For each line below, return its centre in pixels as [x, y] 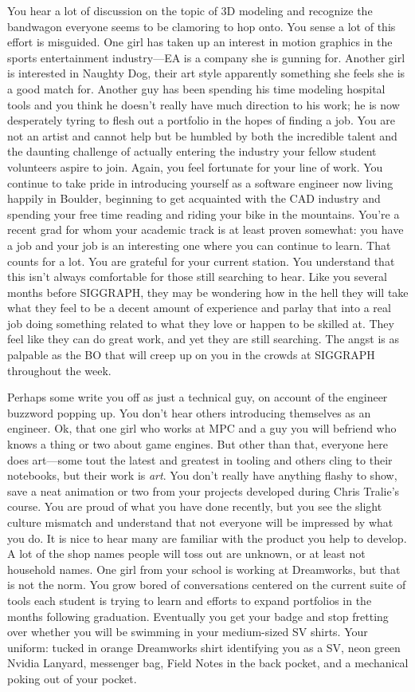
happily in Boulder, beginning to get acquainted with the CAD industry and [194, 198]
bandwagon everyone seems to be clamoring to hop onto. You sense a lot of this [202, 26]
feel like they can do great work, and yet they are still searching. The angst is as [204, 339]
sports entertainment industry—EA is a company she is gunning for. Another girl [206, 57]
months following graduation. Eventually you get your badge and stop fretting [198, 616]
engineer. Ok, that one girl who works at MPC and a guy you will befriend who [202, 428]
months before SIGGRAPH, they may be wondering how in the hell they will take [208, 292]
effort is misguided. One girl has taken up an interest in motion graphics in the [200, 42]
